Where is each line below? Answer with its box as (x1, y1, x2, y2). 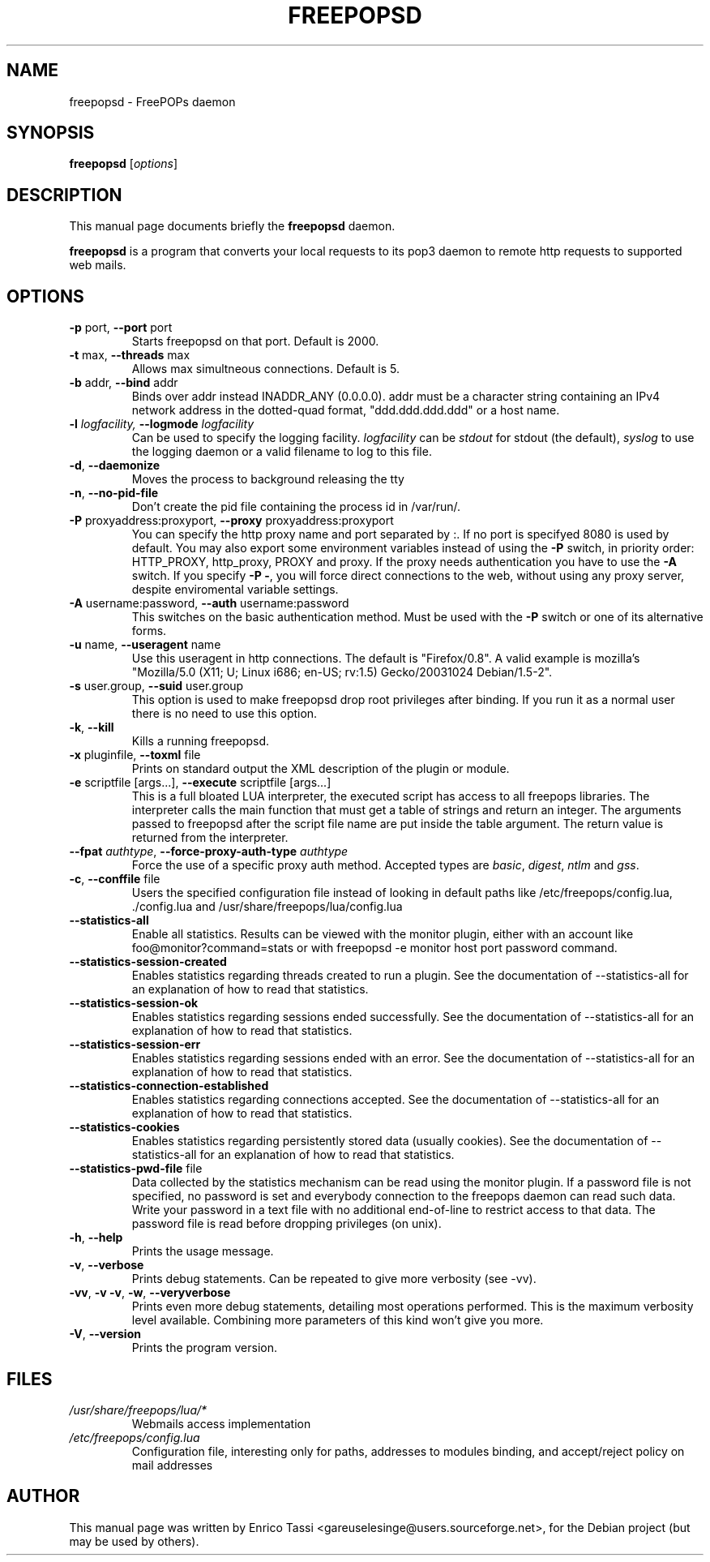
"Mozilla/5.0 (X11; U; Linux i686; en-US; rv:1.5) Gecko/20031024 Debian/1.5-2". (131, 665, 553, 680)
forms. (131, 624, 167, 638)
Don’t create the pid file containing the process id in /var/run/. (131, 500, 461, 514)
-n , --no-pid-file (69, 486, 159, 500)
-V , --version (69, 1327, 141, 1341)
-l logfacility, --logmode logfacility (69, 417, 254, 431)
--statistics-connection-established (69, 1079, 269, 1093)
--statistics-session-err (69, 1037, 201, 1052)
